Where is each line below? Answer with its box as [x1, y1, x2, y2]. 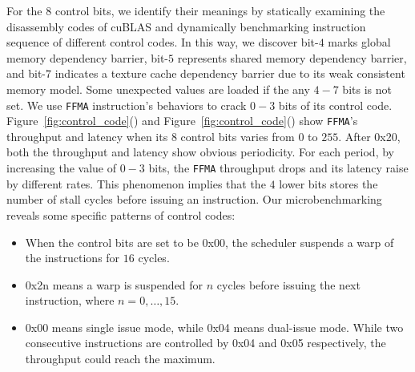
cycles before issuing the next [216, 276, 361, 293]
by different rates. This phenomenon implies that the [6, 175, 266, 192]
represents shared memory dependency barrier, [177, 49, 407, 66]
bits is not [342, 80, 392, 97]
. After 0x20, [338, 127, 401, 144]
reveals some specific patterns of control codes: [6, 206, 236, 223]
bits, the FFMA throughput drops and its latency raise [148, 160, 409, 176]
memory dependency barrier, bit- [6, 49, 169, 66]
